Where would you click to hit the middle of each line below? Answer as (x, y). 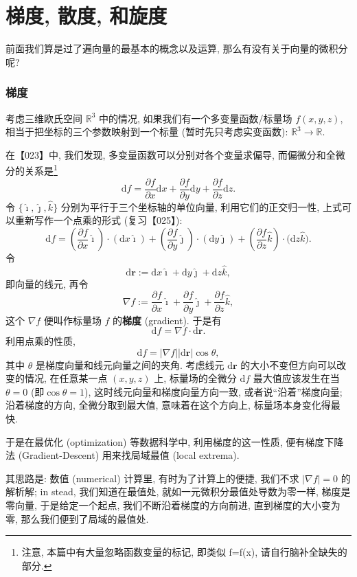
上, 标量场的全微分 (195, 378)
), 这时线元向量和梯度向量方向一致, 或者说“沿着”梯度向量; (214, 391)
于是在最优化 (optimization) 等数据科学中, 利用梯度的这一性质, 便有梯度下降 (175, 441)
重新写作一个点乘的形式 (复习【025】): (99, 220)
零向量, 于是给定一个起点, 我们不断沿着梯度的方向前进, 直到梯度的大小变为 (173, 505)
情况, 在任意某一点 (66, 378)
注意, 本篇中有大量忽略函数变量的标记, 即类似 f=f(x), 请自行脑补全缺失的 (184, 552)
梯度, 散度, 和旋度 (87, 15)
